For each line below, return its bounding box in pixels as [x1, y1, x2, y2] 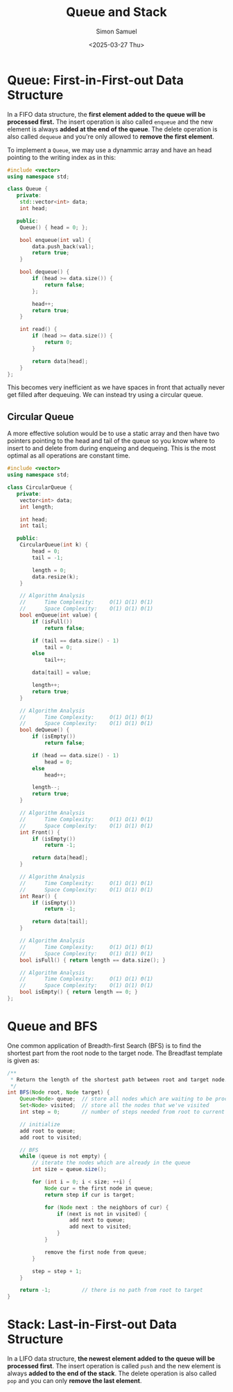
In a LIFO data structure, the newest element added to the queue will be [7, 1354, 215, 1363]
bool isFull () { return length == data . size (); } [19, 957, 166, 964]
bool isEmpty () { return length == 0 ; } [19, 989, 138, 996]
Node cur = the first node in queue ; [44, 1185, 154, 1192]
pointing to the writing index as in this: [7, 153, 116, 161]
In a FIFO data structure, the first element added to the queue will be [7, 110, 206, 118]
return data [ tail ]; [32, 918, 89, 925]
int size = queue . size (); [32, 1166, 107, 1173]
